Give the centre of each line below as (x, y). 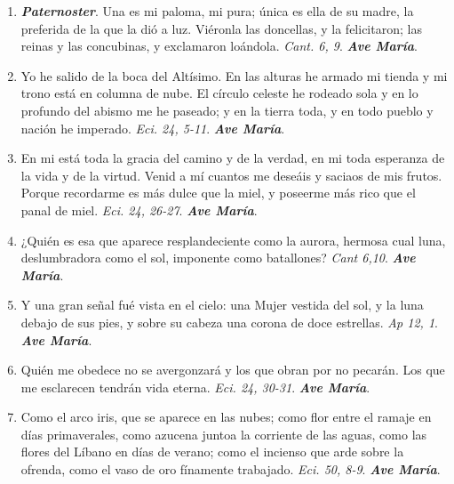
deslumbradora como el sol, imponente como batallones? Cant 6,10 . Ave (218, 258)
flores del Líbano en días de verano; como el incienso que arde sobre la (212, 452)
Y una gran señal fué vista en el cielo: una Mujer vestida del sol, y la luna (222, 305)
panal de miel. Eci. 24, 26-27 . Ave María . (139, 210)
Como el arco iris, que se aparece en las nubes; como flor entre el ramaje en (226, 417)
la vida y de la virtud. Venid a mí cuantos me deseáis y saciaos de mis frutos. (231, 175)
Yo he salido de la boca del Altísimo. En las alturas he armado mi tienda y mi (234, 75)
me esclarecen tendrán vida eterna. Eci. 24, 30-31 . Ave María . (195, 387)
